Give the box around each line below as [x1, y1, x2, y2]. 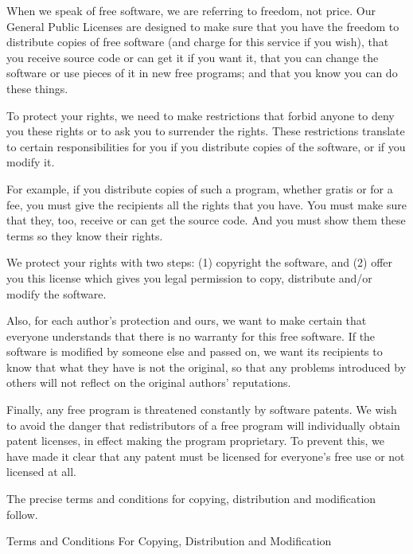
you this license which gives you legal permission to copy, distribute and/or [6, 269, 372, 286]
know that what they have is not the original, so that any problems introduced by [6, 358, 407, 375]
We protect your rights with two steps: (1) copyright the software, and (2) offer [6, 254, 393, 271]
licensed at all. [6, 463, 76, 480]
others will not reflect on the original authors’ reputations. [6, 374, 291, 391]
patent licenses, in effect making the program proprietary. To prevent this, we [6, 432, 384, 449]
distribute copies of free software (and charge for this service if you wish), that [6, 33, 389, 50]
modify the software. [6, 285, 107, 302]
